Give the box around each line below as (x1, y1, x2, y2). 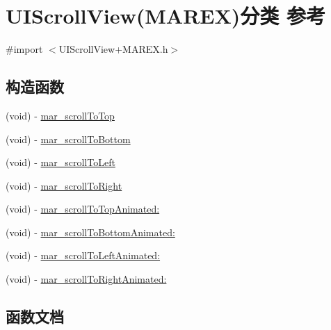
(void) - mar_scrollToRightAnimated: (6, 272, 167, 286)
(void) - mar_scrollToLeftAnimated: (6, 248, 161, 263)
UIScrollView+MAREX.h (58, 42, 168, 56)
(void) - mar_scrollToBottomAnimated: (6, 224, 175, 239)
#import (6, 42, 43, 56)
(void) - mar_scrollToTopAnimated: (6, 201, 160, 216)
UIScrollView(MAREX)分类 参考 (6, 1, 326, 30)
